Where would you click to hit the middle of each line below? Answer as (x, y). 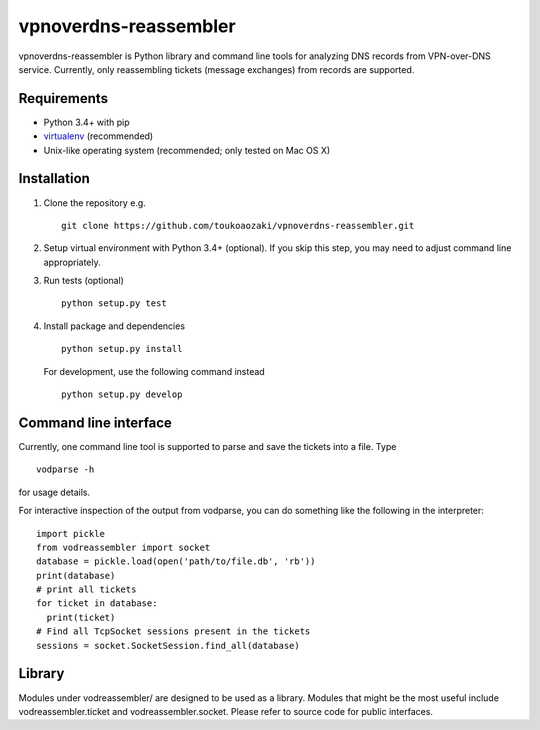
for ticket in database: (97, 603)
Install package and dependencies (114, 326)
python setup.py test (114, 303)
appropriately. (72, 262)
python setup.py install (122, 349)
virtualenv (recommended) (98, 136)
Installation (54, 178)
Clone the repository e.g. (95, 202)
